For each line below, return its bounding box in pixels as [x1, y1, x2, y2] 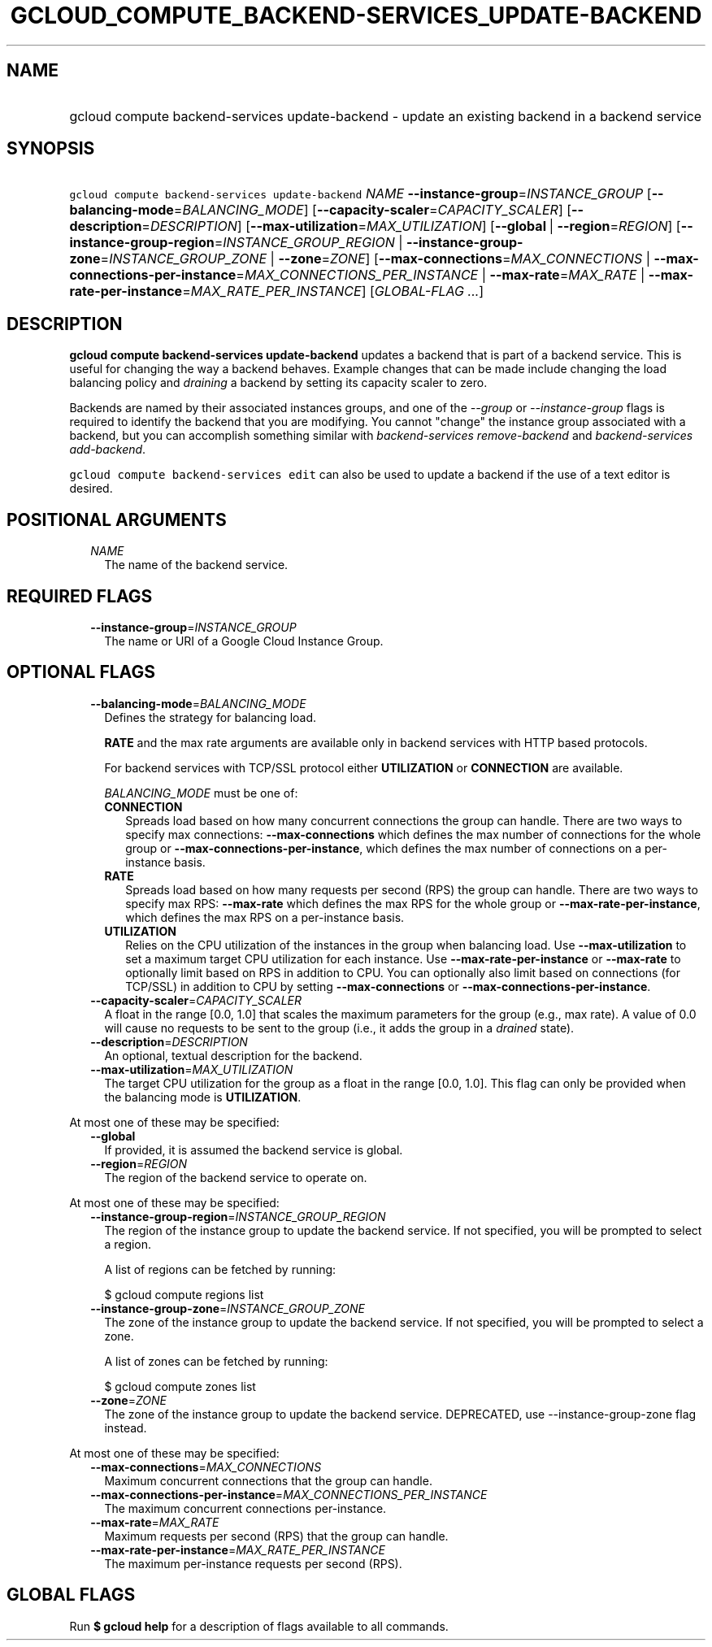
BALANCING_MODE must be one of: [104, 785, 298, 800]
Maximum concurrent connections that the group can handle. [104, 1473, 432, 1488]
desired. [69, 481, 113, 496]
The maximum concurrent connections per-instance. [104, 1501, 387, 1515]
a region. [104, 1236, 152, 1251]
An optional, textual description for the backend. [104, 1048, 363, 1063]
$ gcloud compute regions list [104, 1287, 264, 1302]
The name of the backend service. [104, 558, 289, 572]
